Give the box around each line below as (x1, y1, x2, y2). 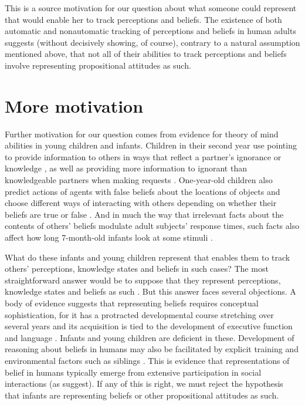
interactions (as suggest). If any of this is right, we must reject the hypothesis (5, 377, 283, 390)
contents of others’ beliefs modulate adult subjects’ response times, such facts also (5, 220, 300, 232)
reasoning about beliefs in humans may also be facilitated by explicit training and (5, 343, 299, 355)
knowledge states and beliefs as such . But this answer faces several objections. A (5, 285, 296, 298)
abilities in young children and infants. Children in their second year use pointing (5, 139, 297, 151)
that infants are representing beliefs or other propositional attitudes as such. (5, 389, 279, 401)
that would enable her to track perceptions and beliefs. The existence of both (5, 13, 282, 25)
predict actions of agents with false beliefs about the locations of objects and (5, 185, 280, 197)
